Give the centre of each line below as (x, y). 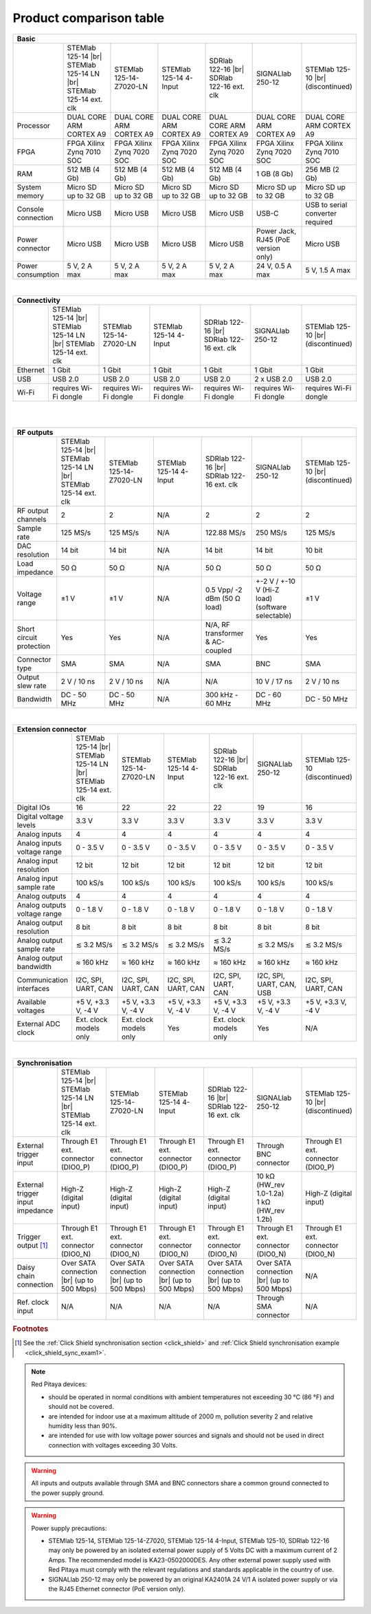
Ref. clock (33, 1302)
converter (321, 213)
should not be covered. (81, 1407)
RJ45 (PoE (273, 240)
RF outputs (35, 432)
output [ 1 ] (32, 1245)
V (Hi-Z (267, 590)
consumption (38, 274)
